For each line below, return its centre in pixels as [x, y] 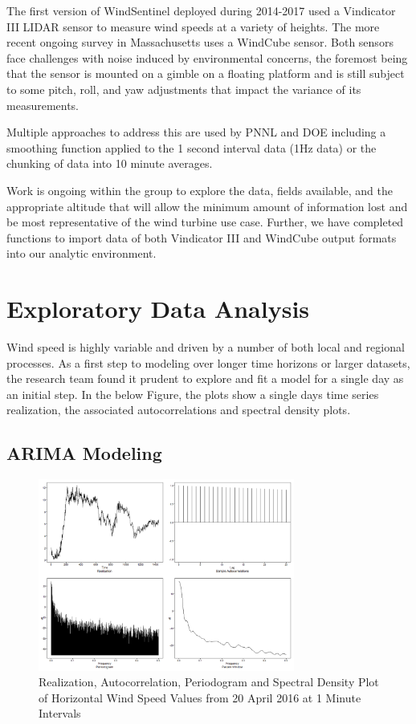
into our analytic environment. [82, 253]
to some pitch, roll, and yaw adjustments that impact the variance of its [184, 89]
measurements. [43, 105]
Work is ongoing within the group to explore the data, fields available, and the [200, 190]
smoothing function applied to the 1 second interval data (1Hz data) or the [192, 147]
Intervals [60, 713]
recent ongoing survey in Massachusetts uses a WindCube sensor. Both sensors [200, 42]
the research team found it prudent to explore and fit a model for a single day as [205, 378]
